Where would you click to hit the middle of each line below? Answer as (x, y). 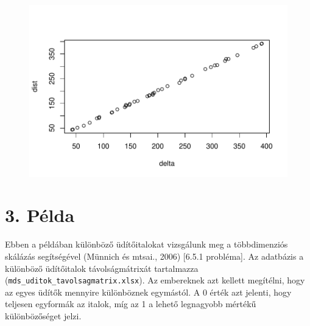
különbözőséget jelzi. (43, 316)
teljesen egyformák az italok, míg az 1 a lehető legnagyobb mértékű (131, 304)
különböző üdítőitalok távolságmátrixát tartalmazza (102, 268)
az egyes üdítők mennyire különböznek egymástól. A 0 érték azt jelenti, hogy (148, 292)
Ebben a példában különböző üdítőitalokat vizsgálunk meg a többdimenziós (146, 244)
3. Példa (40, 215)
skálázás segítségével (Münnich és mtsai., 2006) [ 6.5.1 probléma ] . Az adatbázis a (154, 256)
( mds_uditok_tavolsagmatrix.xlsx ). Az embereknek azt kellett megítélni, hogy (155, 280)
